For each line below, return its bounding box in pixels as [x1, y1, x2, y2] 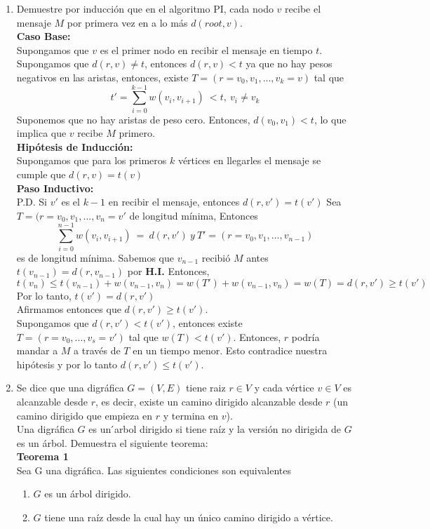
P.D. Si [16, 194, 47, 209]
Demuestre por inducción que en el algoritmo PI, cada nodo [16, 1, 274, 15]
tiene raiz [185, 380, 226, 395]
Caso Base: [16, 29, 71, 43]
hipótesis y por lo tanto [16, 356, 118, 371]
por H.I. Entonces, [127, 264, 210, 279]
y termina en [163, 408, 218, 422]
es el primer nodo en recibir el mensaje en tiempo [100, 42, 313, 57]
